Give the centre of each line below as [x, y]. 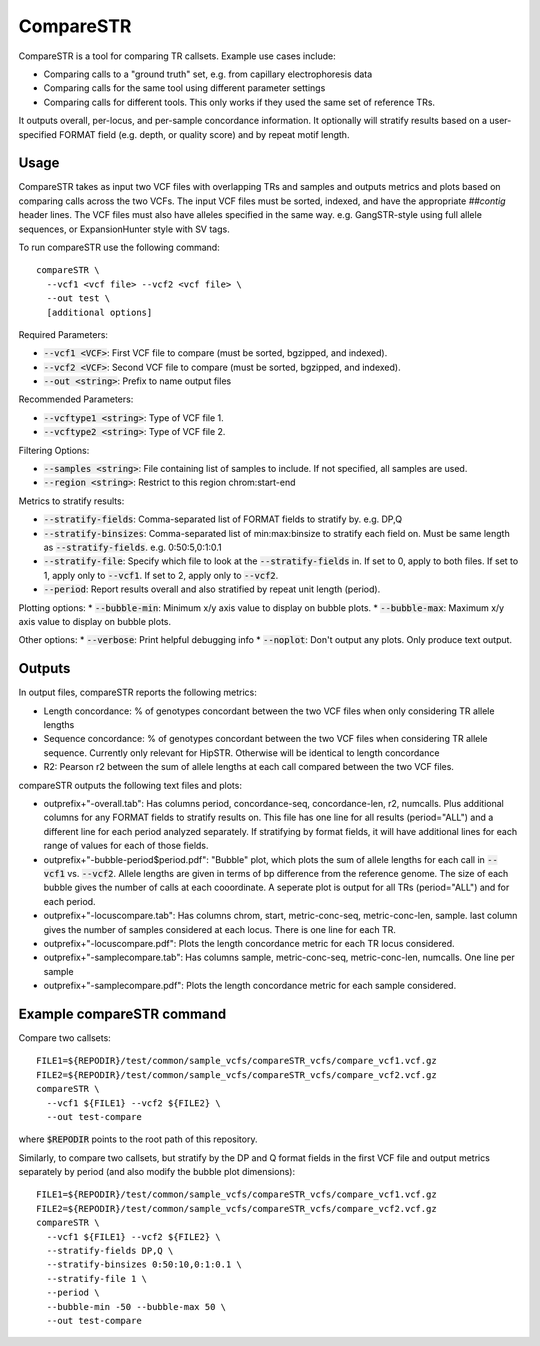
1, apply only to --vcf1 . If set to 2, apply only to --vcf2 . [161, 575]
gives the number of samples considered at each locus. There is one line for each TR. [220, 929]
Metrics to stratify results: [71, 501]
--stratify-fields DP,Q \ [110, 1251]
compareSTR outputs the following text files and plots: [130, 785]
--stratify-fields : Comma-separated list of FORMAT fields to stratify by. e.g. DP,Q [223, 519]
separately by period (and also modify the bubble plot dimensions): [156, 1172]
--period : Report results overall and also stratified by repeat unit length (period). [212, 589]
